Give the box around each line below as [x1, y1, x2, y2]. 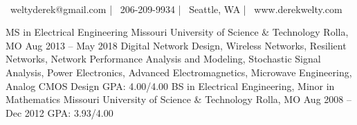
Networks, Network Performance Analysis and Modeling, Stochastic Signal [6, 52, 321, 66]
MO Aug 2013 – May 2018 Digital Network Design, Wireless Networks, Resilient [6, 38, 347, 52]
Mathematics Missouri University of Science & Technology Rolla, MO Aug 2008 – [6, 92, 351, 106]
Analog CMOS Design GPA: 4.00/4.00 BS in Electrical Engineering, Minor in [6, 78, 335, 93]
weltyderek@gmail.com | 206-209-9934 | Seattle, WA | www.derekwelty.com [10, 1, 342, 16]
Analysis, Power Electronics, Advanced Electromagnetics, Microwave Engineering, [6, 65, 352, 79]
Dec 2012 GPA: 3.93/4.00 [6, 105, 113, 120]
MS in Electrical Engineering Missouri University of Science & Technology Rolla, [6, 25, 349, 39]
